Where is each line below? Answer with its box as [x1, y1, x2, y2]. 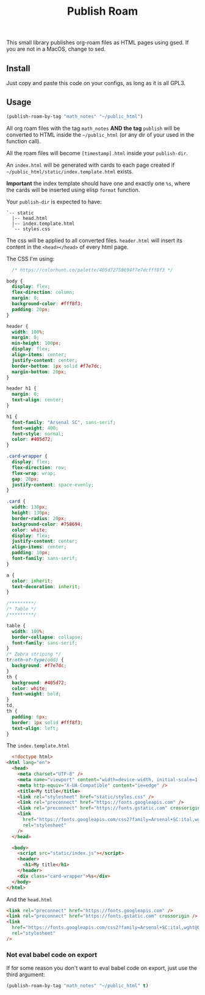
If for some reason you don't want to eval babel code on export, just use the [6, 964, 197, 972]
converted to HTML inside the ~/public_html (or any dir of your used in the [6, 131, 195, 138]
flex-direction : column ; [12, 289, 75, 295]
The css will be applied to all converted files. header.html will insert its [6, 236, 183, 244]
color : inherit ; [12, 578, 53, 584]
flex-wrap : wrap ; [12, 470, 56, 476]
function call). [6, 137, 41, 145]
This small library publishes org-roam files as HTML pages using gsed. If [6, 39, 189, 47]
